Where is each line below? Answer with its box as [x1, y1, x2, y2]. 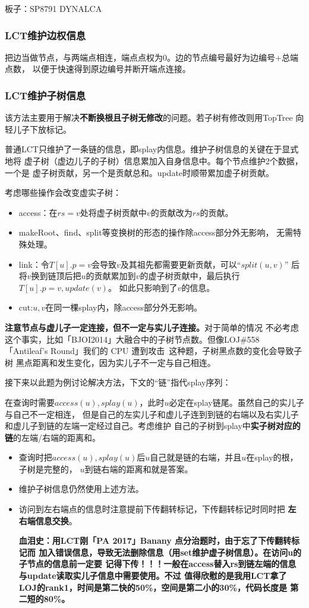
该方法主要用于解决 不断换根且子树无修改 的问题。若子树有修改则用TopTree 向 [5, 111, 304, 124]
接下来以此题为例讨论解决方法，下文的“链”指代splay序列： [5, 376, 231, 388]
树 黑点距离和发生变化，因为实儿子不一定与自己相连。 [5, 356, 216, 368]
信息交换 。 [35, 514, 77, 526]
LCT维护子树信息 [5, 87, 86, 102]
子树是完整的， [18, 462, 77, 475]
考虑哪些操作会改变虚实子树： [5, 186, 121, 199]
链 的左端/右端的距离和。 [5, 431, 100, 443]
